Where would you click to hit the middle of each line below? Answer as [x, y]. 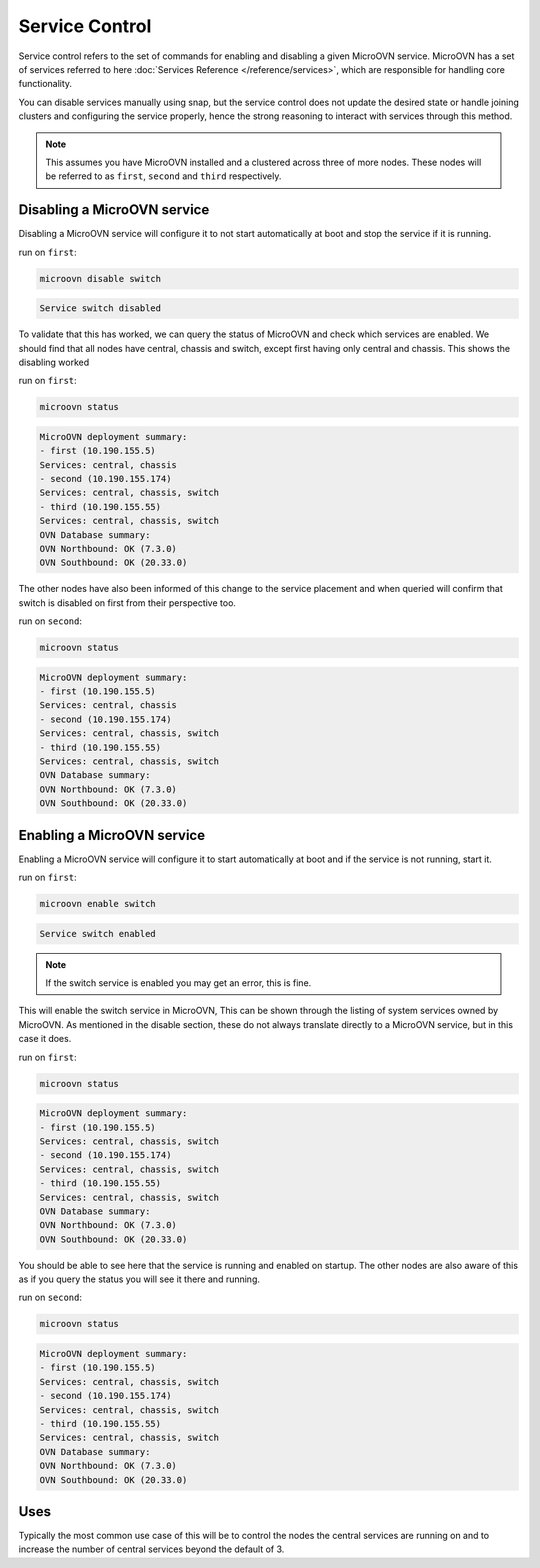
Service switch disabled [100, 308]
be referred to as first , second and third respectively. [163, 176]
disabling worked [54, 362]
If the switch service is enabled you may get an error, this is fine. [178, 983]
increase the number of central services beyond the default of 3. [151, 1549]
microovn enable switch [98, 904]
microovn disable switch [100, 278]
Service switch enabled [98, 933]
